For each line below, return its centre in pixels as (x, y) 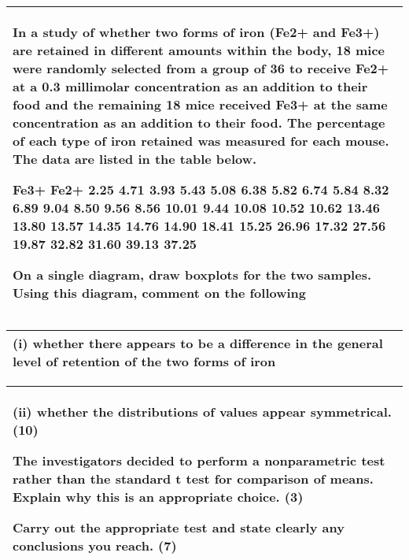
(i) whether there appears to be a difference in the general (198, 343)
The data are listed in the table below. (135, 159)
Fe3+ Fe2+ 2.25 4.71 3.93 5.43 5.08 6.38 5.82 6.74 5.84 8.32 (201, 189)
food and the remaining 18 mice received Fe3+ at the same (200, 104)
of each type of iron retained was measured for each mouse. (201, 141)
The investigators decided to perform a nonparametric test (199, 460)
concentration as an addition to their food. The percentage (199, 122)
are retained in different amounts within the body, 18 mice (199, 50)
